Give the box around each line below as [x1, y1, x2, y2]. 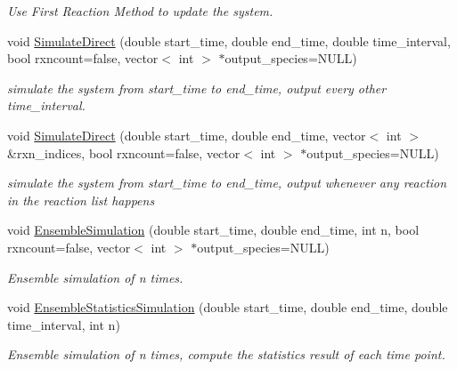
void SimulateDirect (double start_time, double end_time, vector [7, 125, 366, 144]
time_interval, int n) [7, 315, 120, 333]
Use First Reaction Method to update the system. [7, 2, 273, 20]
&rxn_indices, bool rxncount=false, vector [7, 143, 241, 162]
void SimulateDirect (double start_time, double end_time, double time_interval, [7, 31, 451, 50]
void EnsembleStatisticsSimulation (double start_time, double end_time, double [7, 298, 448, 317]
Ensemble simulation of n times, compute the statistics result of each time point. [7, 345, 445, 364]
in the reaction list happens [7, 190, 155, 209]
